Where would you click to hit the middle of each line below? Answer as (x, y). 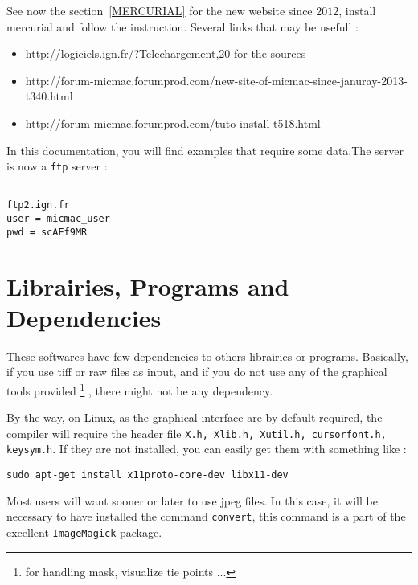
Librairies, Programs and (148, 286)
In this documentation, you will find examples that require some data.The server (205, 150)
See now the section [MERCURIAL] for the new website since (160, 10)
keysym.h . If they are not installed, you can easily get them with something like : (207, 449)
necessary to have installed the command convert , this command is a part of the (206, 516)
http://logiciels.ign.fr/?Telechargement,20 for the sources (166, 53)
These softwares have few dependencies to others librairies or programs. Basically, (207, 356)
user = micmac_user (58, 219)
